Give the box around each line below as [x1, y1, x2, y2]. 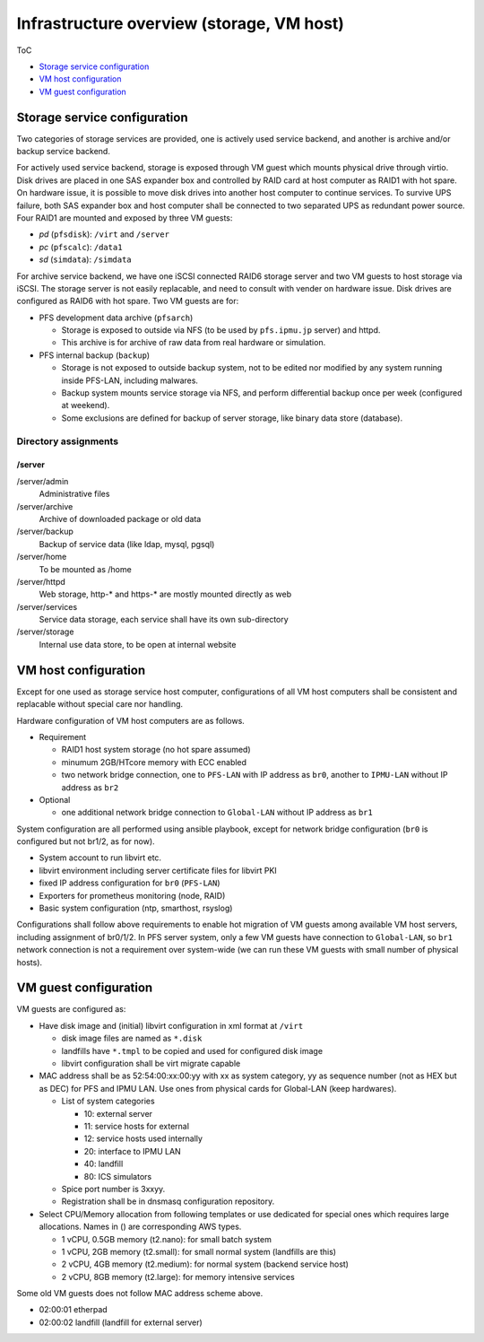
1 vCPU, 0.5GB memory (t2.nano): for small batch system [61, 1233, 272, 1244]
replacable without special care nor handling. [16, 699, 184, 710]
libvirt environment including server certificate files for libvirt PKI [39, 865, 277, 876]
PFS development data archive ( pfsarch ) [39, 312, 194, 323]
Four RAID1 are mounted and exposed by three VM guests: [16, 212, 233, 223]
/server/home [16, 552, 67, 562]
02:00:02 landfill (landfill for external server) [39, 1317, 203, 1328]
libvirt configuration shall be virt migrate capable [61, 1059, 241, 1069]
